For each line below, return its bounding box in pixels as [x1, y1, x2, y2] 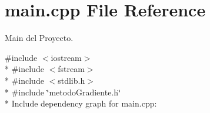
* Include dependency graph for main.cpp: [5, 97, 157, 109]
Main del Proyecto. [5, 32, 74, 44]
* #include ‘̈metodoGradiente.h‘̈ [5, 85, 121, 98]
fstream [58, 63, 85, 75]
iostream [51, 51, 82, 63]
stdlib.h [58, 74, 85, 86]
